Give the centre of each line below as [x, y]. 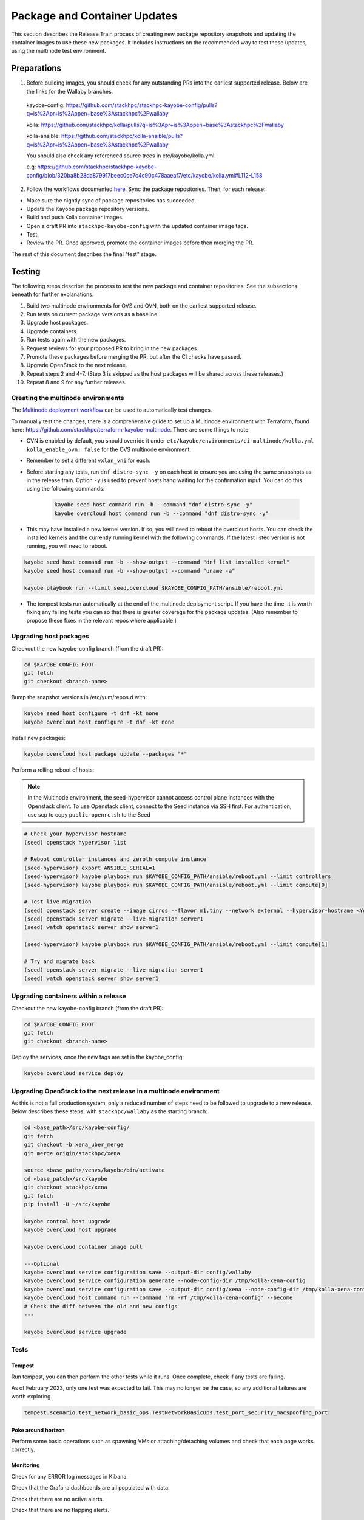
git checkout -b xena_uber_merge [74, 1145]
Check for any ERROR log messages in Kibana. [70, 1476]
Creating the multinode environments [68, 398]
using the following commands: [66, 489]
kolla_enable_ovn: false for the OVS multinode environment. [109, 449]
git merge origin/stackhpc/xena [72, 1153]
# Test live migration [58, 902]
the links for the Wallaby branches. [70, 91]
